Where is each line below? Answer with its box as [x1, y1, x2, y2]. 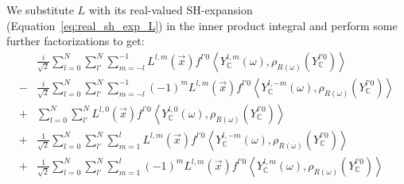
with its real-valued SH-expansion [88, 2, 253, 17]
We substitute [6, 2, 74, 17]
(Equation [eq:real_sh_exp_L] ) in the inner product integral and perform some [6, 17, 398, 33]
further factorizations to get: [6, 33, 145, 49]
